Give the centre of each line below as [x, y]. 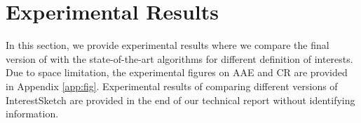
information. [32, 114]
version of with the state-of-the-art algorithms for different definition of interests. [179, 58]
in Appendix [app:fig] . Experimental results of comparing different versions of [172, 86]
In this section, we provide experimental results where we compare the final [168, 45]
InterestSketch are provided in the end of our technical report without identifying [180, 100]
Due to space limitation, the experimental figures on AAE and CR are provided [177, 72]
